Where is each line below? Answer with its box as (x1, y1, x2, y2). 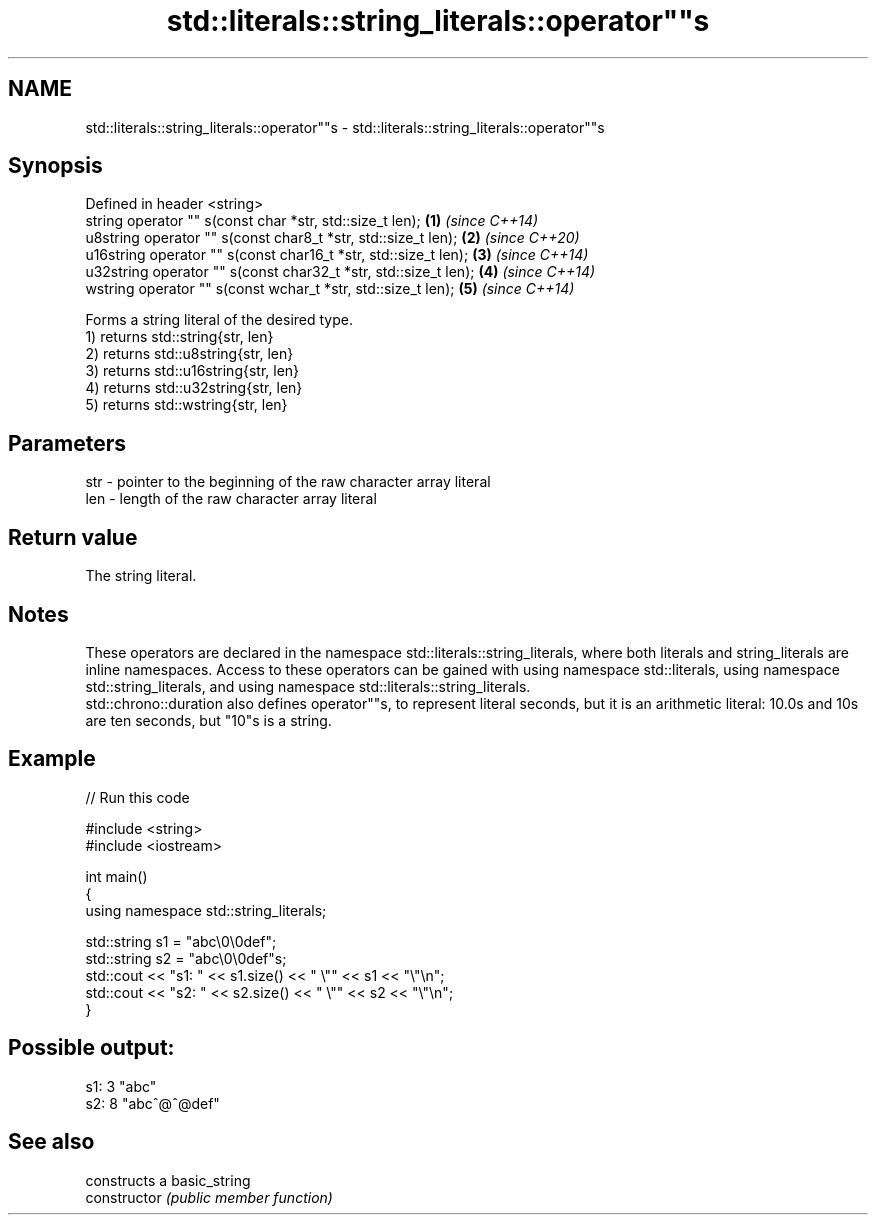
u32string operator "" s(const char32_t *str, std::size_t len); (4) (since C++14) (85, 263, 596, 281)
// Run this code (85, 788, 190, 806)
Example (8, 746, 96, 772)
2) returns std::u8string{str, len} (85, 345, 294, 363)
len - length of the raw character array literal (85, 490, 377, 508)
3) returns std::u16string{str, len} (85, 362, 300, 380)
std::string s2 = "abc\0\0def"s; (85, 949, 287, 967)
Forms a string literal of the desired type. (85, 311, 353, 329)
